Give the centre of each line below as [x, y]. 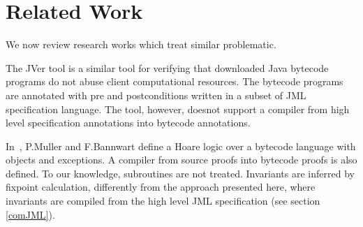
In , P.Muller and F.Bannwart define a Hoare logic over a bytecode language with [181, 146]
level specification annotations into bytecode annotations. [128, 123]
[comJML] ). [30, 214]
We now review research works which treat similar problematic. [141, 44]
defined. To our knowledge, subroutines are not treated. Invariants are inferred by [180, 173]
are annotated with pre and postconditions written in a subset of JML [156, 95]
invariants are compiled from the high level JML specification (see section [163, 201]
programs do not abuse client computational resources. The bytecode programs [175, 81]
